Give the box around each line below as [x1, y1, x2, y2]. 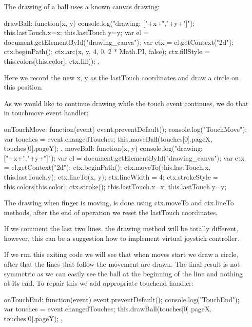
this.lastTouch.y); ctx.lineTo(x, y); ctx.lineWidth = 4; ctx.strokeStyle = [4, 171, 218, 182]
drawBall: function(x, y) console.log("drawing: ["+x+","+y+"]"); [4, 18, 195, 28]
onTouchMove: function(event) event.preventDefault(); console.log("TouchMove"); [4, 124, 247, 134]
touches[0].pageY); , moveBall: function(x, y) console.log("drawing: [4, 143, 203, 153]
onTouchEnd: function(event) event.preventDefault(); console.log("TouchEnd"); [4, 294, 240, 304]
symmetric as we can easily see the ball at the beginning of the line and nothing [4, 268, 243, 278]
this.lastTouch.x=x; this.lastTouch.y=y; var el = [4, 27, 149, 37]
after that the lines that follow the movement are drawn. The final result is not [4, 259, 240, 269]
